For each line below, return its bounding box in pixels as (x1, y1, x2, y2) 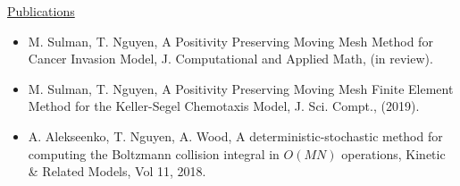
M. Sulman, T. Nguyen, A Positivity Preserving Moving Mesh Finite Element (28, 79, 454, 97)
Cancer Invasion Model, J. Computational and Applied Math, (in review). (28, 49, 433, 68)
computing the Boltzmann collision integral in (28, 144, 280, 163)
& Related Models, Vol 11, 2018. (28, 162, 206, 181)
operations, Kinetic (341, 144, 446, 163)
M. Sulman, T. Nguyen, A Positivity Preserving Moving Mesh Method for (28, 31, 433, 50)
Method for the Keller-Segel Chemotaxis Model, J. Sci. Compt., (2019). (28, 97, 420, 115)
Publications (7, 2, 75, 20)
